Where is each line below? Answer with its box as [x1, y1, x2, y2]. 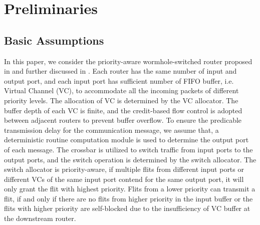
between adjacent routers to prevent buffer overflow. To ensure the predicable [4, 115, 242, 125]
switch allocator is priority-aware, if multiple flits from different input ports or [4, 164, 244, 174]
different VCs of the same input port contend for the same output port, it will [4, 173, 244, 184]
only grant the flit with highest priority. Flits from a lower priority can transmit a [4, 183, 255, 194]
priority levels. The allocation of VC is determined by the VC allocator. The [4, 95, 238, 105]
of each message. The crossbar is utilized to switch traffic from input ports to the [4, 144, 253, 154]
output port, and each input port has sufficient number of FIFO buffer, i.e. [4, 75, 234, 86]
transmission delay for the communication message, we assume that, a [4, 124, 219, 135]
